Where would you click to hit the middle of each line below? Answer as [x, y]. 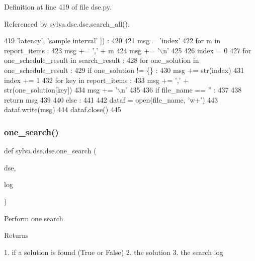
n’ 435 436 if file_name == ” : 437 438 [182, 90]
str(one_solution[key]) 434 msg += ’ [61, 90]
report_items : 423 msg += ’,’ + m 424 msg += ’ [82, 50]
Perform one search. [35, 218]
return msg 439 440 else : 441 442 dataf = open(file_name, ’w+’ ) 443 [111, 99]
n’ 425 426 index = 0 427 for [207, 50]
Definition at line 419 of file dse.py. [58, 7]
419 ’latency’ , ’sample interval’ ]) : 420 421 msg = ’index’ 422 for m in [112, 40]
